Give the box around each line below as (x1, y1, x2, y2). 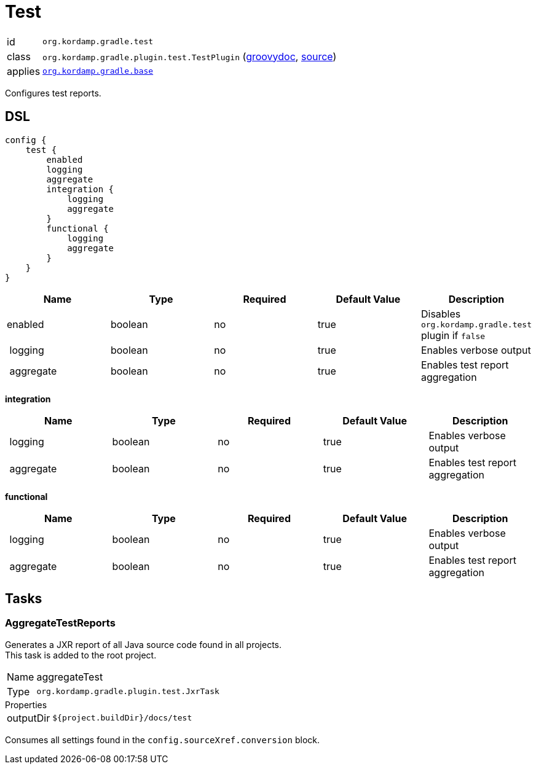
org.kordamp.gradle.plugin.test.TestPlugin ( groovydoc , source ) (42, 50, 337, 63)
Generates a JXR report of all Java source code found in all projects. (5, 639, 282, 650)
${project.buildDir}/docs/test (52, 713, 192, 723)
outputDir (7, 711, 50, 724)
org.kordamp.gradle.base (42, 66, 154, 76)
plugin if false (420, 329, 486, 342)
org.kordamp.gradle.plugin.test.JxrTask (36, 687, 219, 697)
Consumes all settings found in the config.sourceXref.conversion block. (5, 734, 320, 745)
